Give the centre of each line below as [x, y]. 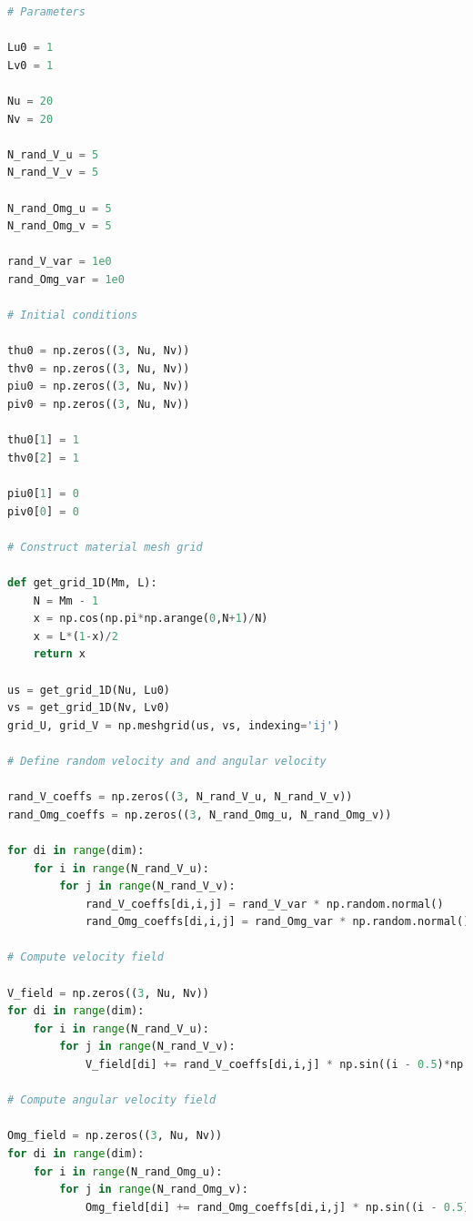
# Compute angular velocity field [112, 1100]
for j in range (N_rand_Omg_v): [154, 1190]
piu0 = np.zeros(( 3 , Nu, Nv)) [99, 387]
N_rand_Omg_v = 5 [60, 226]
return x [59, 654]
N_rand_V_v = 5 [53, 173]
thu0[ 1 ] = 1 [43, 440]
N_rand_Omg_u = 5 [60, 208]
